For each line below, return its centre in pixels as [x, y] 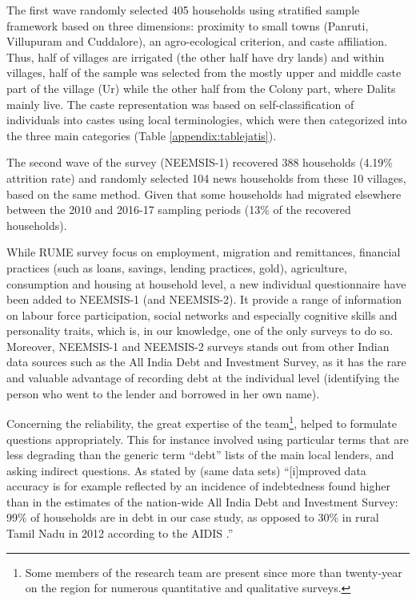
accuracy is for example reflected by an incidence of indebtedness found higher [198, 486]
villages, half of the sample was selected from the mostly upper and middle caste [204, 73]
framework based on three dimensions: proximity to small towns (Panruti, [188, 25]
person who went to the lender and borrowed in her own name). [163, 393]
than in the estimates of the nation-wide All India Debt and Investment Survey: [202, 501]
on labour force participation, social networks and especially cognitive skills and [202, 315]
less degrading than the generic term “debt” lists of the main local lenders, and [200, 455]
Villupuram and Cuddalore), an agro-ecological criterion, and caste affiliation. [197, 41]
